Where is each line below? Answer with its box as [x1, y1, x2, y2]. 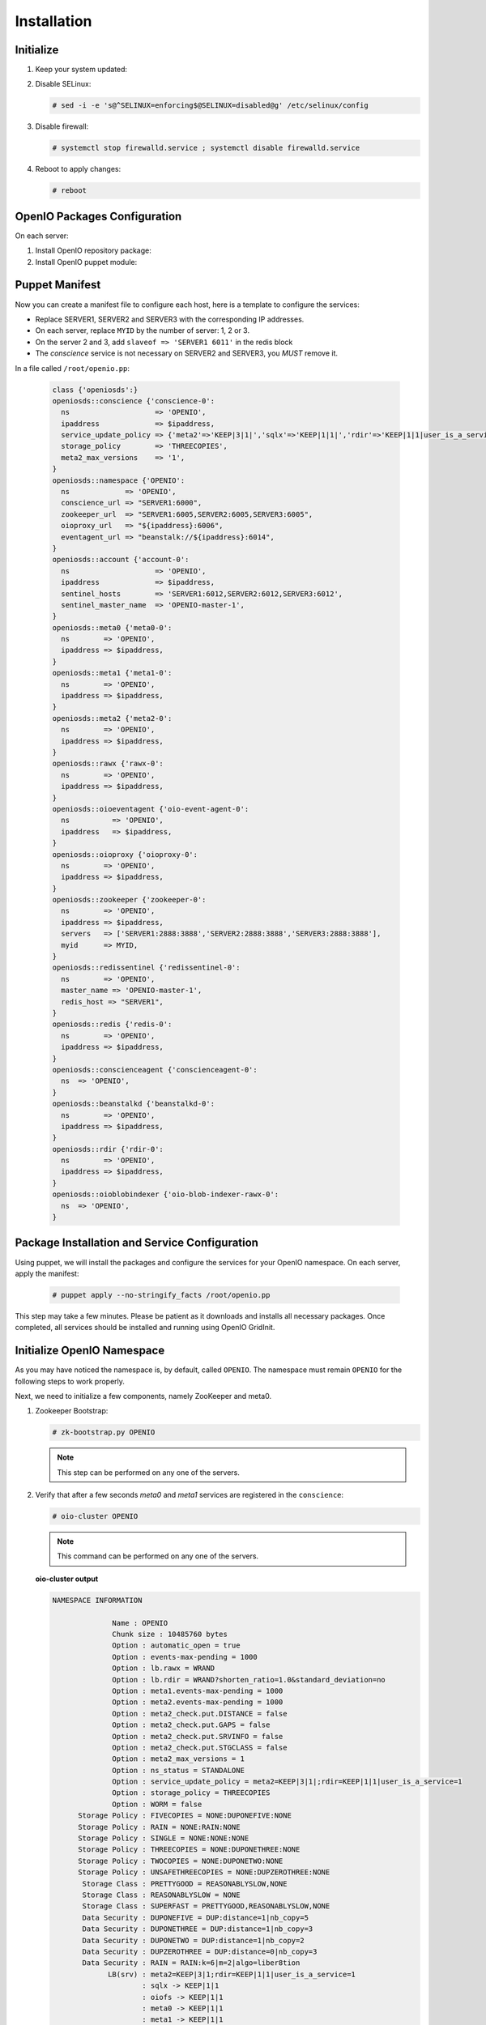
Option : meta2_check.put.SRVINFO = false [112, 1732, 283, 1741]
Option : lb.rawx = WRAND [112, 1664, 215, 1673]
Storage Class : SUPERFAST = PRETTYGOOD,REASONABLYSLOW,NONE [82, 1902, 330, 1911]
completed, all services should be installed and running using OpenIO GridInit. [15, 1323, 275, 1332]
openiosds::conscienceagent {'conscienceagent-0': [52, 1065, 258, 1074]
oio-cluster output [35, 1574, 99, 1584]
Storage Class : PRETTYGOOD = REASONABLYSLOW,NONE [82, 1879, 288, 1888]
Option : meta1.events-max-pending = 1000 [112, 1686, 283, 1695]
